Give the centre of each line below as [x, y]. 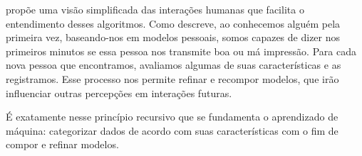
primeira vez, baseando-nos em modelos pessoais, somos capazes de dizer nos [173, 37]
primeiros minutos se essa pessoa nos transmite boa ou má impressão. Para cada [181, 51]
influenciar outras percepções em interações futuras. [119, 93]
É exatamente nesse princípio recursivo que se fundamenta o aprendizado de [172, 117]
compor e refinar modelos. [62, 144]
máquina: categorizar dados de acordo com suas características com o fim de [172, 130]
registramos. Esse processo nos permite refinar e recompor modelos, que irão [172, 78]
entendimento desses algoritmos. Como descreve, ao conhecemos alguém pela [173, 23]
